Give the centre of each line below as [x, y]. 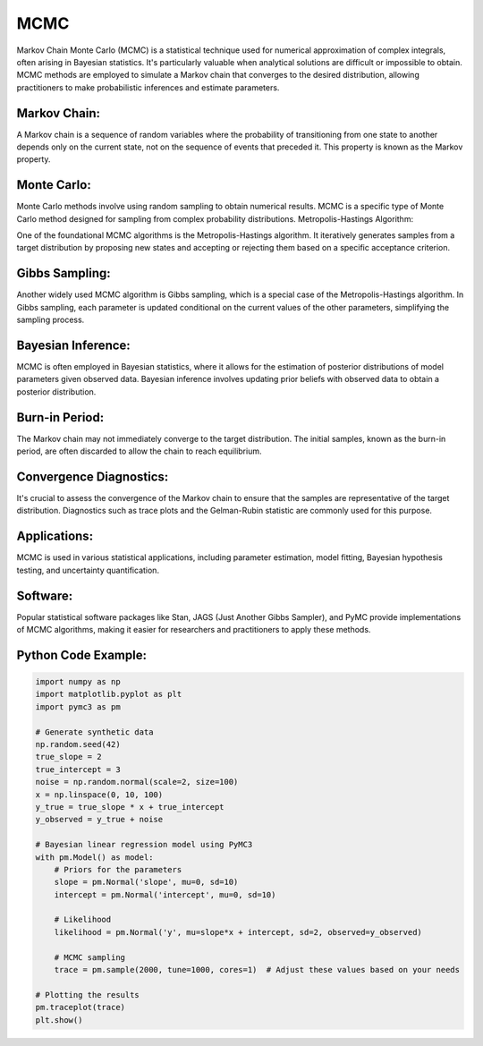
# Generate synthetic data [94, 732]
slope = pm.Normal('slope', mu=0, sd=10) [146, 882]
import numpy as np [78, 682]
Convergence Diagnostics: [93, 476]
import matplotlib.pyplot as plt [109, 694]
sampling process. [51, 320]
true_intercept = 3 [78, 769]
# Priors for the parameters [118, 869]
